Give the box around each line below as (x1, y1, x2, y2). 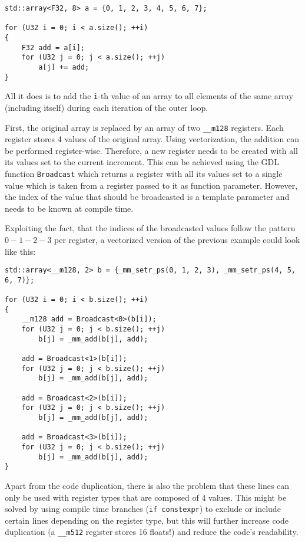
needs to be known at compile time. (5, 202, 134, 214)
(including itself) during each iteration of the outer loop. (5, 101, 208, 113)
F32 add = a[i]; (21, 43, 85, 52)
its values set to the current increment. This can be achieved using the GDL (5, 156, 280, 168)
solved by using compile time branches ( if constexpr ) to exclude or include (5, 502, 281, 515)
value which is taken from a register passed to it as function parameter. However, (5, 179, 298, 191)
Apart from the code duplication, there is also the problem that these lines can (5, 479, 290, 491)
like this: (5, 245, 36, 257)
